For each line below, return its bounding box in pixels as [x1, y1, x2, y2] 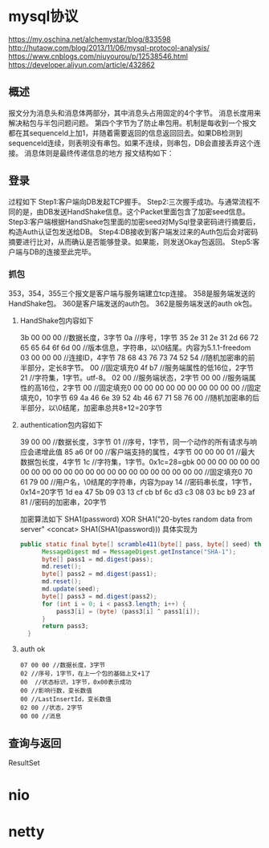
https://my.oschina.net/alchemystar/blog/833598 [8, 34, 171, 44]
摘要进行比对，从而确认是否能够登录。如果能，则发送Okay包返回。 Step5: [8, 237, 253, 246]
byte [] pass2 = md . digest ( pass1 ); [41, 570, 157, 578]
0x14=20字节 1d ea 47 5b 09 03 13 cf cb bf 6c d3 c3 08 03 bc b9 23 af [19, 487, 255, 497]
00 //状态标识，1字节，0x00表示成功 [19, 679, 132, 687]
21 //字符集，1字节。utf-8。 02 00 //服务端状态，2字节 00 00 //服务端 [19, 372, 249, 382]
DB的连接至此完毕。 [29, 246, 96, 257]
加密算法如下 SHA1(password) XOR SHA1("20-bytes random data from [19, 514, 253, 524]
